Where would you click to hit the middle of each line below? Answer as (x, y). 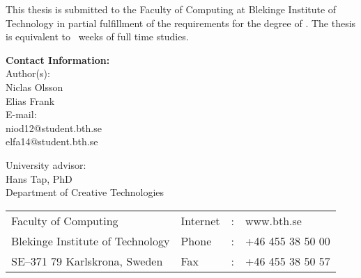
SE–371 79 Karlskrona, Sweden (87, 261)
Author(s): (28, 73)
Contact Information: (58, 59)
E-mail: (21, 114)
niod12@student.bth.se (54, 128)
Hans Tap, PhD (39, 178)
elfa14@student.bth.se (52, 141)
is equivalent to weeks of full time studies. (97, 36)
